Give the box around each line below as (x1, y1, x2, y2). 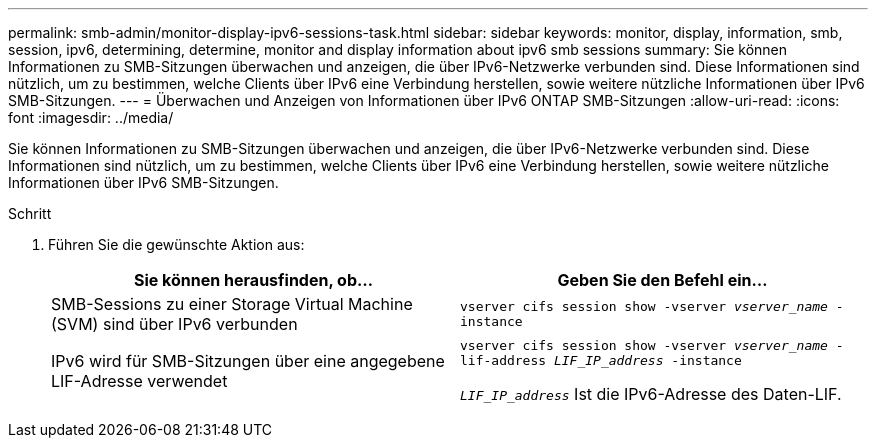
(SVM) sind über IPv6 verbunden (51, 314, 298, 334)
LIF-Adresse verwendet (51, 371, 228, 391)
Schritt (8, 205, 52, 222)
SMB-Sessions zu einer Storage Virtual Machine (51, 294, 413, 314)
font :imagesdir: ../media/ (8, 109, 174, 126)
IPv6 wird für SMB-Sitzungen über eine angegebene (51, 351, 445, 371)
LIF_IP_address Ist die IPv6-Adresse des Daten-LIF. (460, 384, 842, 404)
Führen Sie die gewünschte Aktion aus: (48, 236, 305, 253)
